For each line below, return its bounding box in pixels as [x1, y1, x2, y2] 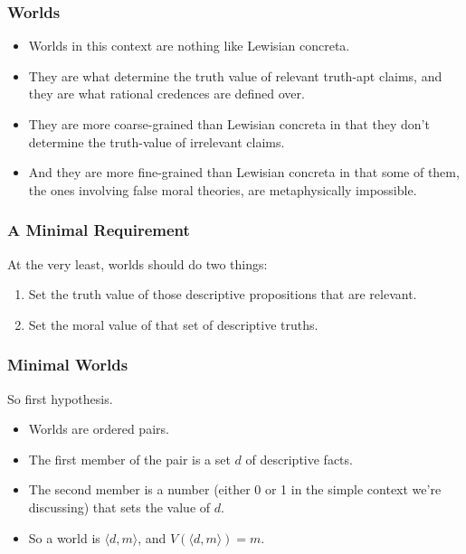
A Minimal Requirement [7, 219, 190, 241]
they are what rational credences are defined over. [28, 84, 305, 103]
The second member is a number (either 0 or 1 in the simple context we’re [28, 480, 442, 499]
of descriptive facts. [245, 449, 353, 468]
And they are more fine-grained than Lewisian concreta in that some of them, [28, 163, 460, 182]
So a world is [28, 528, 100, 547]
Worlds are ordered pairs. [28, 419, 169, 438]
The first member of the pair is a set [28, 449, 231, 468]
